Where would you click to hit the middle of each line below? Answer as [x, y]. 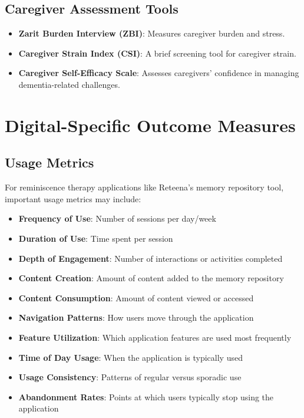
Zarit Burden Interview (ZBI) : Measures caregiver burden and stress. [152, 33]
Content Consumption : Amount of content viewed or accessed [136, 297]
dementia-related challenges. [69, 84]
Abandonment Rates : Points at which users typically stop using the [146, 396]
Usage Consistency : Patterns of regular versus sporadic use [130, 377]
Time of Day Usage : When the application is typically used [130, 357]
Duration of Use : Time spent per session [96, 238]
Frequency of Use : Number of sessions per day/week [117, 218]
